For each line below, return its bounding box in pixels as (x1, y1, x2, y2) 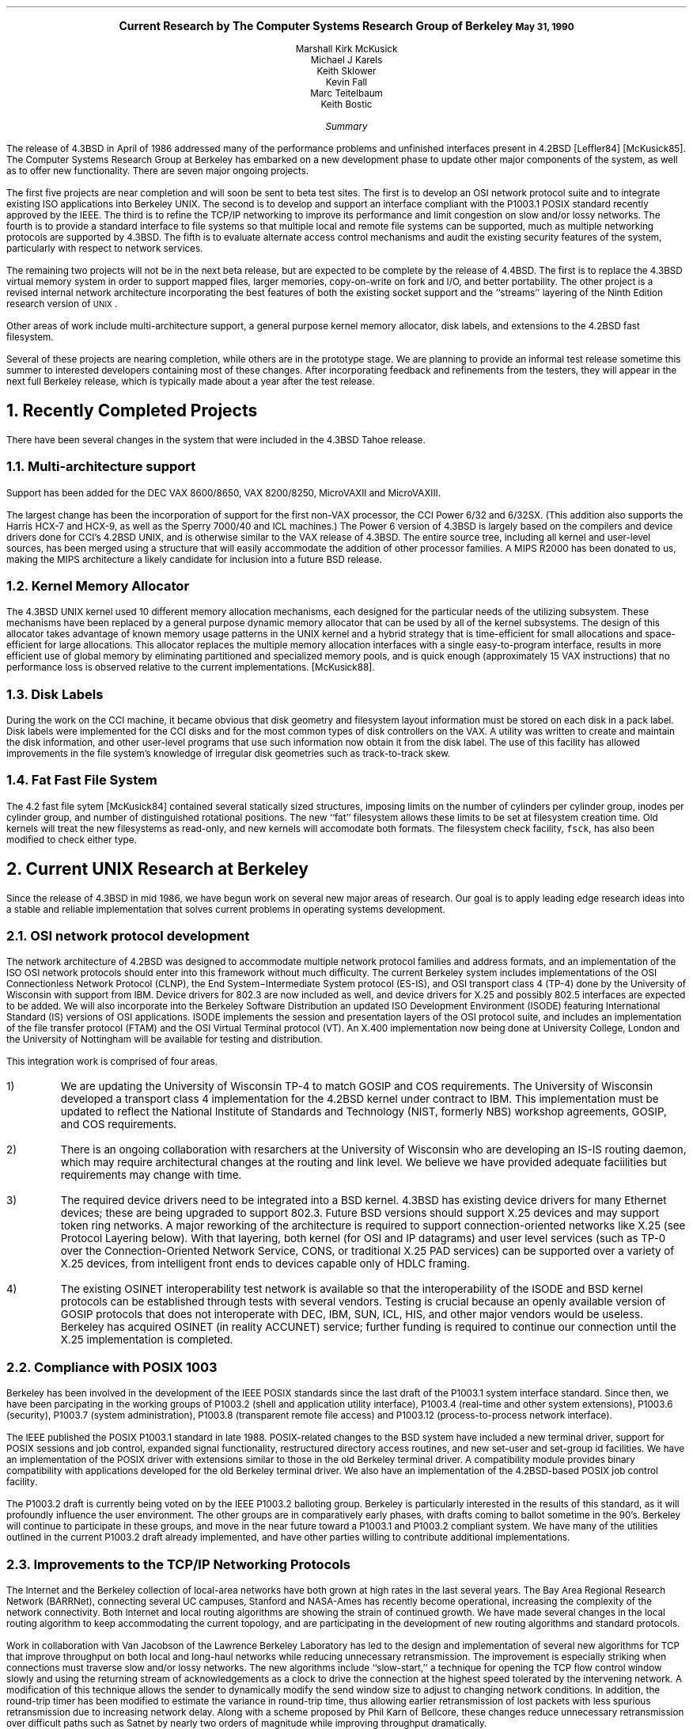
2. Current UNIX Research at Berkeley (6, 859, 309, 880)
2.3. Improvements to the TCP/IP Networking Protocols (6, 1556, 350, 1572)
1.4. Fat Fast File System (6, 772, 157, 788)
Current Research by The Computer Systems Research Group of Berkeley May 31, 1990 (119, 19, 574, 32)
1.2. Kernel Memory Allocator (6, 577, 190, 594)
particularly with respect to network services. (6, 243, 203, 254)
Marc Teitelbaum (310, 88, 383, 99)
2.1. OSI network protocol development (6, 928, 250, 944)
